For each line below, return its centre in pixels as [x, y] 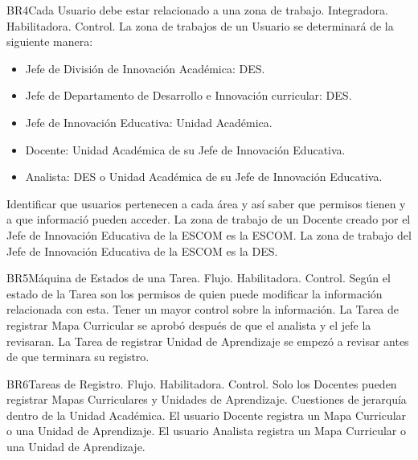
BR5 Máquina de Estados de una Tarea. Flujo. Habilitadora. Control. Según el [199, 278]
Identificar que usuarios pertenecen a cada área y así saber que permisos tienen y [206, 203]
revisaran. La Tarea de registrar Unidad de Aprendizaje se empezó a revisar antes [208, 341]
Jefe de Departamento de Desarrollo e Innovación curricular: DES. [189, 95]
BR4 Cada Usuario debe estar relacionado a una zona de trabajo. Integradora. [197, 10]
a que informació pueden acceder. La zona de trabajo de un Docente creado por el [209, 219]
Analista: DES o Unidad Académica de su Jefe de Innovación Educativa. [204, 177]
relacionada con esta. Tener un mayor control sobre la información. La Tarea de [203, 309]
